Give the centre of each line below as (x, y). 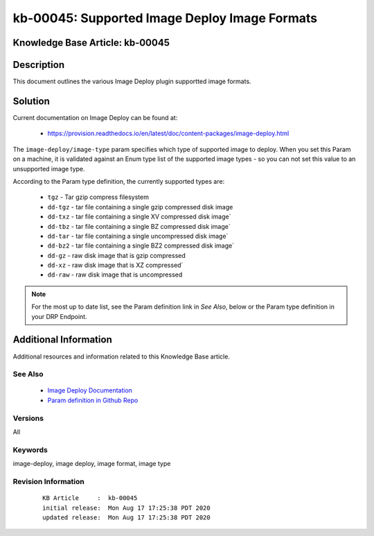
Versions (28, 418)
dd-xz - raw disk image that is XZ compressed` (115, 265)
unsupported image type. (49, 168)
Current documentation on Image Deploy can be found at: (95, 117)
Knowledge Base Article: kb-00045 (91, 43)
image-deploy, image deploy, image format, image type (92, 464)
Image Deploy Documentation (90, 390)
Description (39, 65)
